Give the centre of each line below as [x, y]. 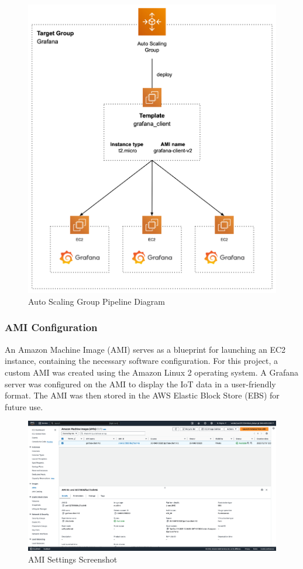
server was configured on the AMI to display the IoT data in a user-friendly [140, 384]
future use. [24, 406]
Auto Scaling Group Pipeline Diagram [97, 301]
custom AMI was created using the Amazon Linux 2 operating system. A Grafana [152, 372]
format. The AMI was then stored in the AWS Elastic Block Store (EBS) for [142, 395]
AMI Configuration [51, 327]
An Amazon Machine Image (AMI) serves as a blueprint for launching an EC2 [145, 349]
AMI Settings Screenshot [73, 559]
